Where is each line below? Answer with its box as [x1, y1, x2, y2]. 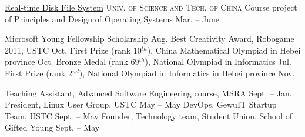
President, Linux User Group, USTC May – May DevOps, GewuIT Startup [5, 98, 277, 111]
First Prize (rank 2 [5, 66, 72, 79]
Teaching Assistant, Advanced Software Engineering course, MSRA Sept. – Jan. [5, 86, 292, 99]
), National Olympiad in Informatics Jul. [145, 55, 291, 68]
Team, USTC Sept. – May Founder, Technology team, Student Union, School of [5, 109, 293, 122]
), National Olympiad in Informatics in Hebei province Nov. [79, 66, 295, 79]
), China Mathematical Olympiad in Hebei [147, 44, 301, 56]
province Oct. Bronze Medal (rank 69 [5, 55, 139, 68]
